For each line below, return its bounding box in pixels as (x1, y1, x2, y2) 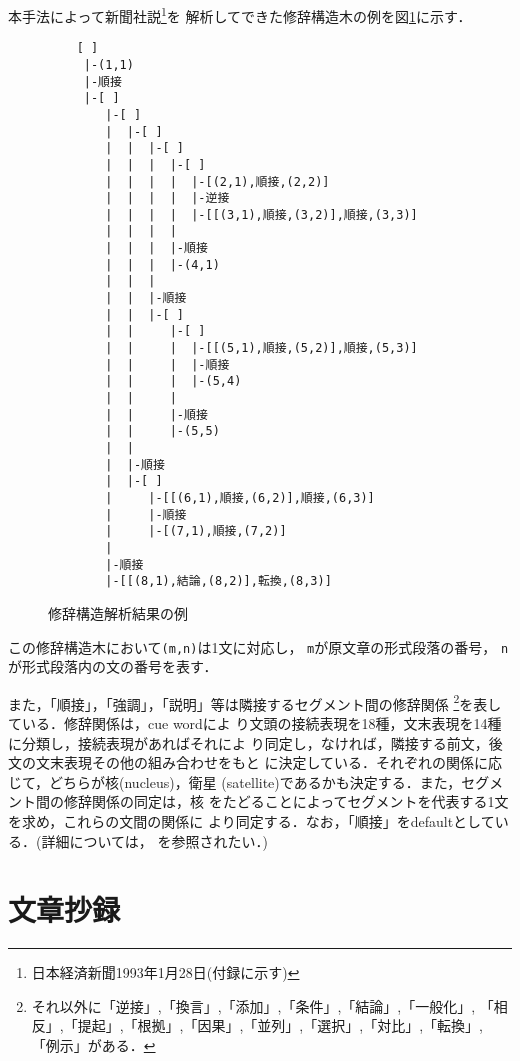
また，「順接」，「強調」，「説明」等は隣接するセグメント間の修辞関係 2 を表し (8, 690, 502, 714)
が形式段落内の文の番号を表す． (8, 656, 218, 677)
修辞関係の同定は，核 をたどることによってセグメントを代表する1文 (63, 791, 509, 812)
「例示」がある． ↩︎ (31, 1035, 156, 1056)
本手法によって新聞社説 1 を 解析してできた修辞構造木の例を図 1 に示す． (8, 3, 472, 26)
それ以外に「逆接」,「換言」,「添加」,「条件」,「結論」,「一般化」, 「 (31, 995, 494, 1016)
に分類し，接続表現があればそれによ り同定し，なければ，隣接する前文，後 (8, 732, 503, 753)
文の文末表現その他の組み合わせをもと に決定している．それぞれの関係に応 (8, 752, 502, 773)
